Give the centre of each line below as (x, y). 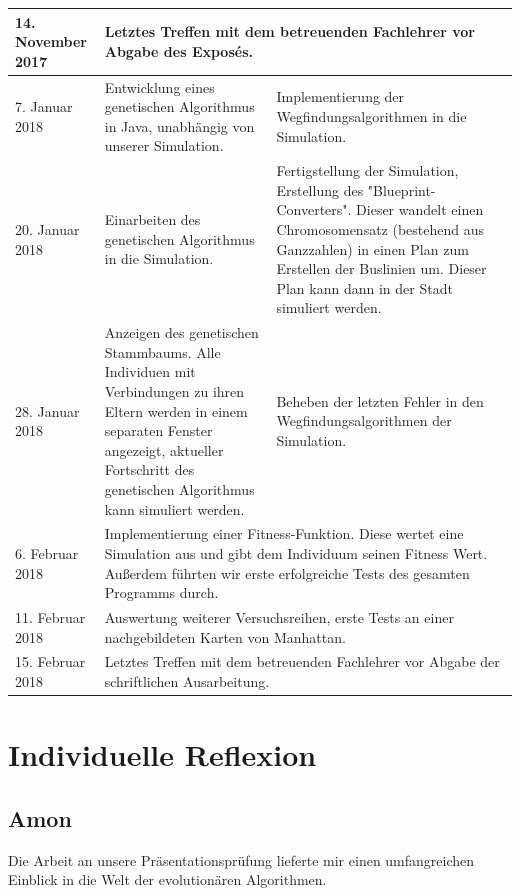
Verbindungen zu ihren (174, 390)
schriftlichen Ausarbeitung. (187, 681)
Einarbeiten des (152, 219)
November (51, 41)
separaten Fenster (158, 430)
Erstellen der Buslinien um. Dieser (381, 268)
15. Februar (50, 661)
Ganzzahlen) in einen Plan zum (372, 248)
